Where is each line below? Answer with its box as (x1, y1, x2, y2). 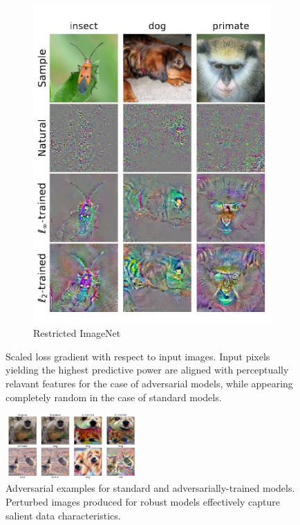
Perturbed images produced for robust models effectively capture (6, 495, 280, 509)
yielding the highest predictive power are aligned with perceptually (6, 362, 289, 377)
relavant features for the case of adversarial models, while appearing (6, 376, 293, 390)
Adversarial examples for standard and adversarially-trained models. (6, 481, 295, 495)
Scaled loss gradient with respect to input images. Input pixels (6, 349, 270, 363)
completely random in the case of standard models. (6, 389, 222, 404)
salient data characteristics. (6, 508, 121, 522)
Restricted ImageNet (33, 326, 121, 340)
